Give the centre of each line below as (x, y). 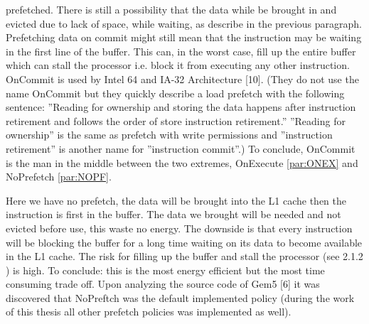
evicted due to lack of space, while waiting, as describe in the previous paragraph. (184, 23)
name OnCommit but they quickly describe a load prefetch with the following (175, 93)
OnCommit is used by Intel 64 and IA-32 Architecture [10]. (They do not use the (182, 79)
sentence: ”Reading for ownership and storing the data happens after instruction (181, 107)
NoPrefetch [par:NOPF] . (59, 177)
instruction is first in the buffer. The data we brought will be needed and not (173, 214)
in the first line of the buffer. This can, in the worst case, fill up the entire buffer (181, 51)
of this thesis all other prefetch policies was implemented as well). (149, 312)
